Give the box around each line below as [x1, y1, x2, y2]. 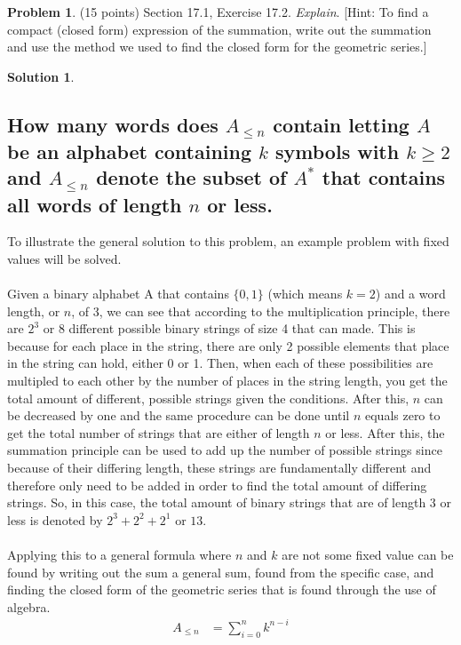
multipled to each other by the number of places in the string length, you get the [7, 371, 448, 390]
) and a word [375, 284, 446, 303]
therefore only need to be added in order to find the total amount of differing [7, 475, 427, 494]
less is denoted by [7, 510, 103, 529]
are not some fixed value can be [282, 545, 454, 563]
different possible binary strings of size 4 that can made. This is [68, 319, 416, 338]
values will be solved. [7, 249, 122, 267]
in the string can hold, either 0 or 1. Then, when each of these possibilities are [7, 354, 433, 372]
